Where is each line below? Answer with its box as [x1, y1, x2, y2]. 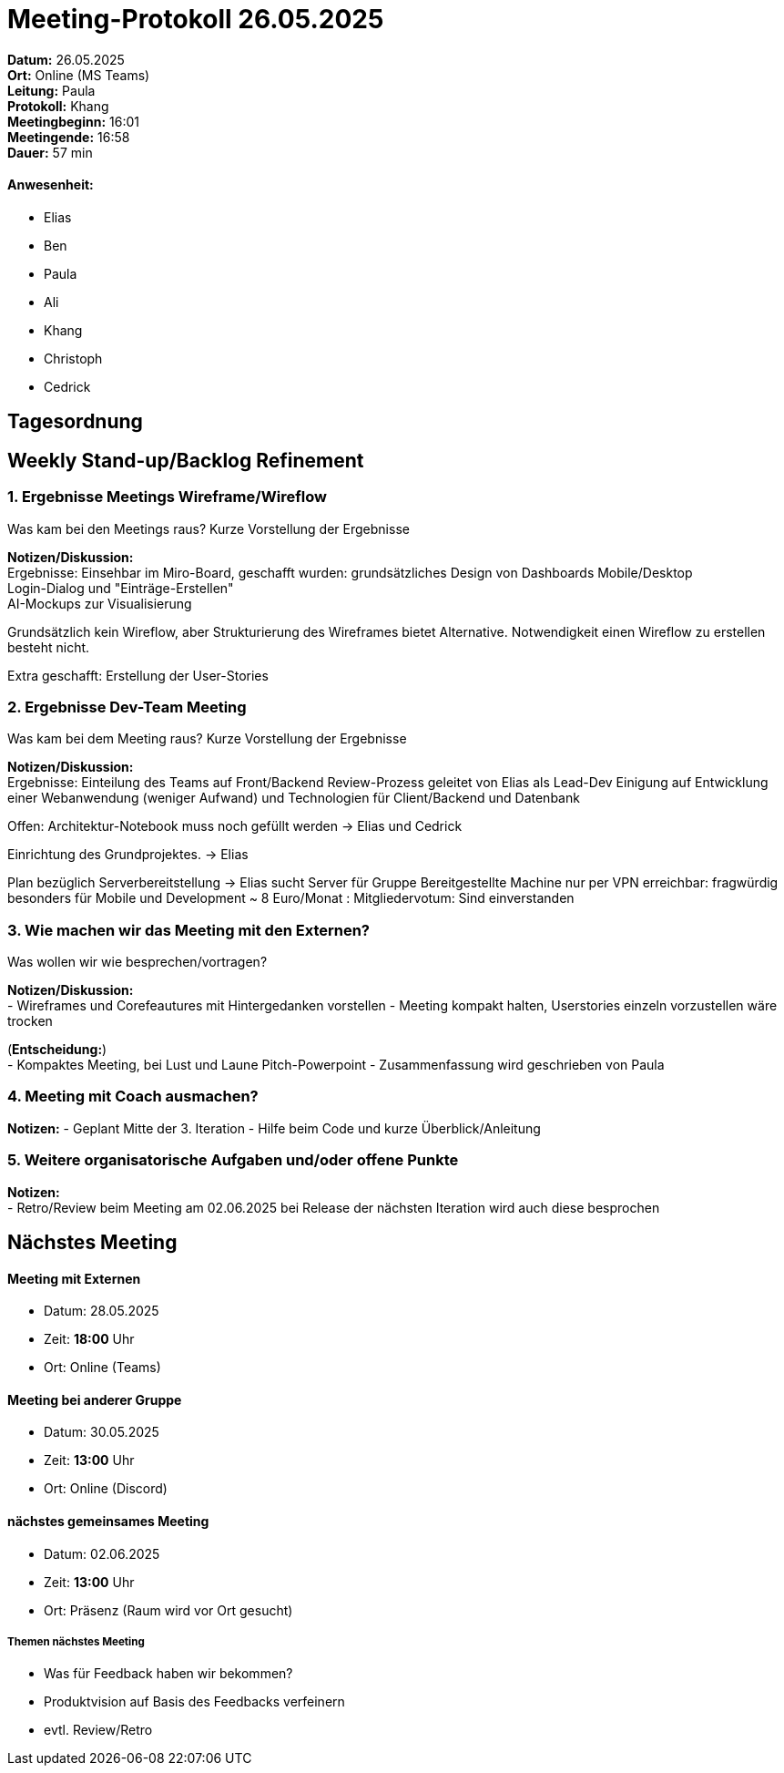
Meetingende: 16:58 [7, 128, 130, 145]
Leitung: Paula [7, 82, 96, 98]
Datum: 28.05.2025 [44, 1303, 159, 1319]
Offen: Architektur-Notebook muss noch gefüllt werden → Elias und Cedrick [7, 818, 463, 835]
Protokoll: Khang [7, 97, 109, 114]
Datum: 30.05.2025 [44, 1424, 159, 1440]
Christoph [44, 350, 103, 366]
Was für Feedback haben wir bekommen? [44, 1665, 293, 1682]
